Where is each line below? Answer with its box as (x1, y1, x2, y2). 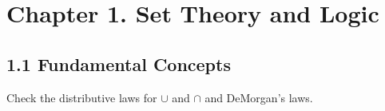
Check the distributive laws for (6, 89, 157, 105)
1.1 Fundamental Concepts (6, 51, 231, 76)
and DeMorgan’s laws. (204, 89, 313, 105)
